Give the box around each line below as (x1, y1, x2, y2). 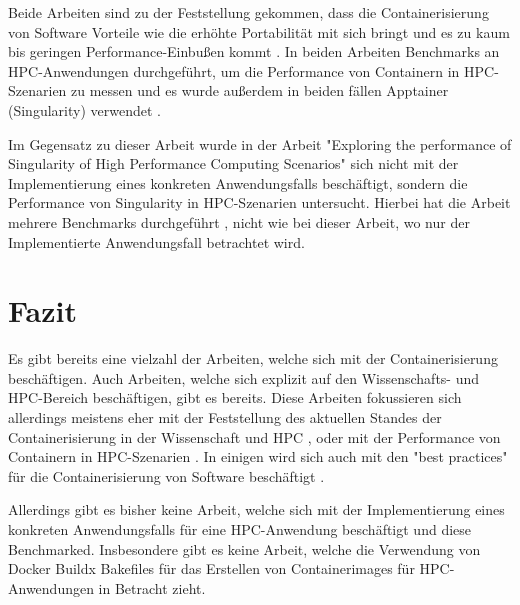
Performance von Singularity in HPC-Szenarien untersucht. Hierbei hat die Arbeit (8, 192, 511, 213)
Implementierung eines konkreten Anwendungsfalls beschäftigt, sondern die (8, 172, 468, 193)
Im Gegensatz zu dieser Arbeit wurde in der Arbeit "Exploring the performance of (8, 133, 512, 154)
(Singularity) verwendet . (8, 99, 161, 120)
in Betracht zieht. (98, 577, 206, 598)
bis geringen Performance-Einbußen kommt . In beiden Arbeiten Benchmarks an (8, 41, 500, 62)
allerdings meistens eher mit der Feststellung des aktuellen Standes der (8, 407, 442, 428)
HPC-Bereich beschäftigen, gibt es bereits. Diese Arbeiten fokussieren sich (8, 387, 462, 408)
